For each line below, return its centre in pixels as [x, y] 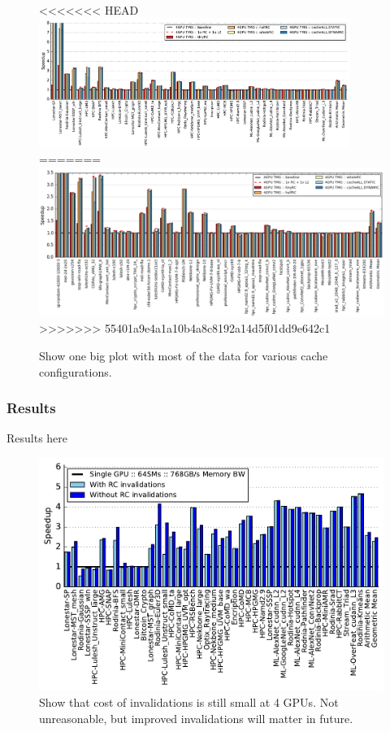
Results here [37, 438]
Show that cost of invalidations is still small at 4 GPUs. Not [189, 701]
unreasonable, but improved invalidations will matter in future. [196, 718]
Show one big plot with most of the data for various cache [184, 356]
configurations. [76, 371]
